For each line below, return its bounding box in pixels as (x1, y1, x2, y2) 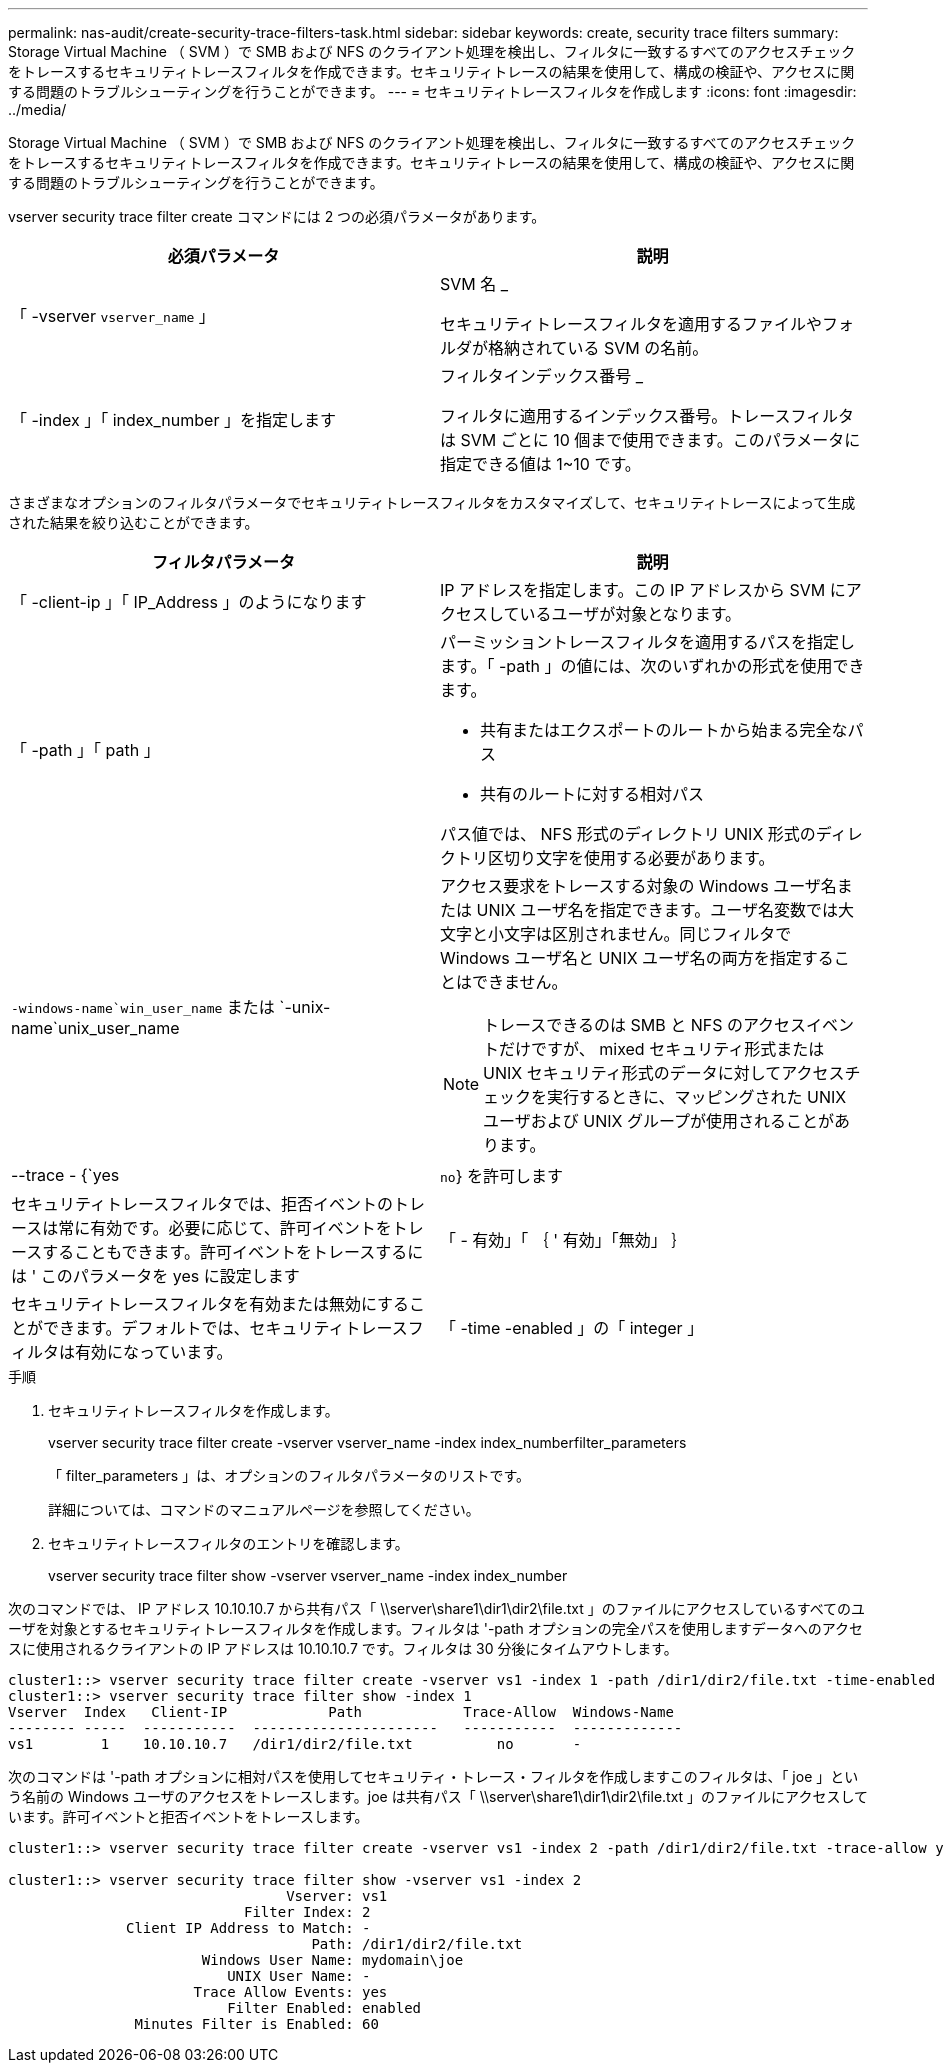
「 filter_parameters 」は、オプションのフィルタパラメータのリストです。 (48, 1467, 531, 1484)
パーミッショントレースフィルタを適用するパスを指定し (440, 632, 855, 652)
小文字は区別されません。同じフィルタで (488, 924, 792, 944)
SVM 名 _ (440, 274, 509, 294)
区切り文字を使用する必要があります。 (488, 848, 775, 868)
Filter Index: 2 (244, 1904, 371, 1920)
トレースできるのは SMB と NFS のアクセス (483, 1015, 807, 1035)
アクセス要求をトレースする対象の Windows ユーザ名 (440, 876, 837, 896)
